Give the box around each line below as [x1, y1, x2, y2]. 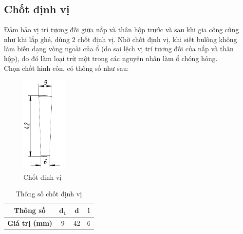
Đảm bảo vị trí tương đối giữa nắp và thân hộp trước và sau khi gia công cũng [4, 24, 239, 35]
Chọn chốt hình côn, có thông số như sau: [4, 63, 129, 73]
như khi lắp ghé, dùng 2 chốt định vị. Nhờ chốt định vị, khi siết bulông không [4, 34, 237, 44]
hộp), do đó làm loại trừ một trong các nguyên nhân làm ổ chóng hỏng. [4, 53, 218, 63]
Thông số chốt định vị [16, 188, 82, 198]
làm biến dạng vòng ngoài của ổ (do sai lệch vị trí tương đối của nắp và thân [4, 43, 234, 54]
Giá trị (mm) [7, 218, 53, 228]
